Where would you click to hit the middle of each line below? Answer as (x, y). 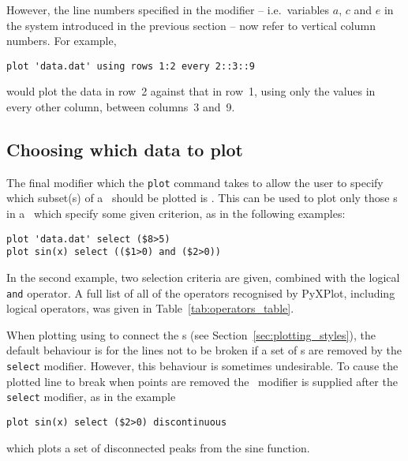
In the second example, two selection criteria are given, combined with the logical (203, 277)
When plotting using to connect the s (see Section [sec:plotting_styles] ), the (191, 334)
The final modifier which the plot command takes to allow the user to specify (195, 182)
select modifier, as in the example (91, 397)
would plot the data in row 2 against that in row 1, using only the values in (191, 91)
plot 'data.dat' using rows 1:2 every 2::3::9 (131, 66)
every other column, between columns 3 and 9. (121, 107)
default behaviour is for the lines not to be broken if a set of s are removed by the (204, 350)
